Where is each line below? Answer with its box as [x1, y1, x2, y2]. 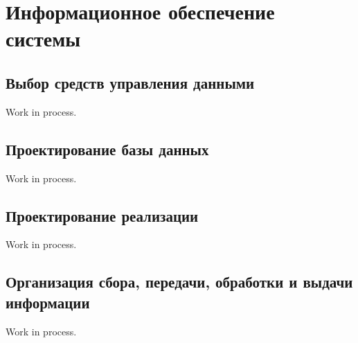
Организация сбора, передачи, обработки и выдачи [6, 271, 353, 292]
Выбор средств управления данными [6, 71, 255, 93]
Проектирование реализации [6, 204, 199, 226]
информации [6, 291, 90, 313]
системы [6, 24, 81, 53]
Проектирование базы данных [6, 138, 209, 159]
